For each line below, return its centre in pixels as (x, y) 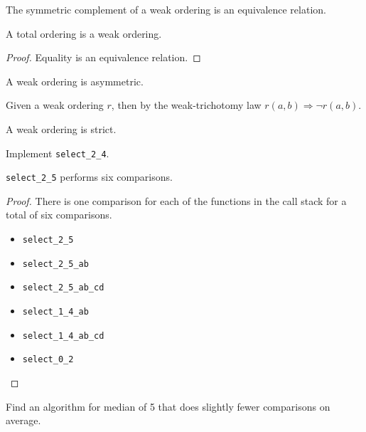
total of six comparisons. (59, 215)
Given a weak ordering (55, 105)
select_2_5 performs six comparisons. (89, 177)
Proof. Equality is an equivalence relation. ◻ (103, 57)
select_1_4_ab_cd (63, 336)
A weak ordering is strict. (61, 128)
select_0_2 (48, 360)
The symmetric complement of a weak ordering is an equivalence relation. (166, 9)
